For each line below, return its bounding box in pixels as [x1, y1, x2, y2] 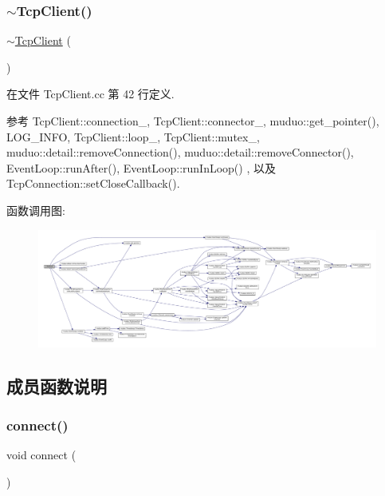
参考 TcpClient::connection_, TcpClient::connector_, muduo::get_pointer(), [6, 113, 379, 129]
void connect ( [6, 446, 77, 463]
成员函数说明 [6, 373, 107, 398]
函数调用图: [6, 201, 65, 218]
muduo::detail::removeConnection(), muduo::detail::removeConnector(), [6, 144, 354, 161]
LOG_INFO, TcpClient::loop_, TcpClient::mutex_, [6, 128, 260, 145]
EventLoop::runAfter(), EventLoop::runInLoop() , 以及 [6, 159, 276, 176]
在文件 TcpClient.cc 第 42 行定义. [6, 85, 175, 102]
